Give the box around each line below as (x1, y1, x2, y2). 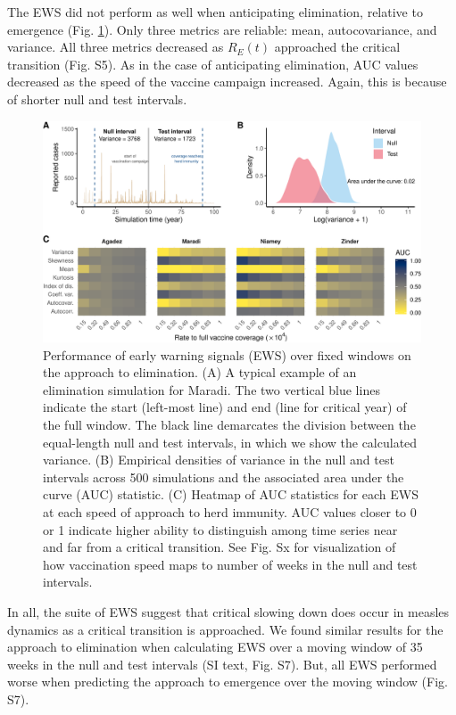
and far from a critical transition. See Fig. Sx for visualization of (43, 538, 396, 556)
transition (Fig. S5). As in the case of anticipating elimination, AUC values (7, 54, 419, 73)
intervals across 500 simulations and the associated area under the (43, 467, 404, 486)
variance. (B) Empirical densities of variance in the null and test (43, 450, 394, 469)
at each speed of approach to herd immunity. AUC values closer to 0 (43, 502, 417, 521)
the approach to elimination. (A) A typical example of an (43, 363, 357, 382)
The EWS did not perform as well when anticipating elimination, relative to (7, 3, 423, 21)
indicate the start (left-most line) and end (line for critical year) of (43, 398, 407, 416)
